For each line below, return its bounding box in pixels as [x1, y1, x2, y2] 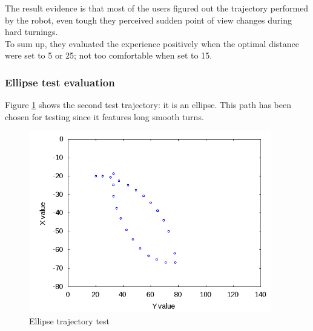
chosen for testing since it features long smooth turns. [5, 110, 204, 123]
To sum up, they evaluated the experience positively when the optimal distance [5, 37, 299, 50]
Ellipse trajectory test [29, 314, 110, 327]
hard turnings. [5, 25, 58, 38]
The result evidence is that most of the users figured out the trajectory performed [5, 2, 309, 14]
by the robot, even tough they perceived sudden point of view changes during [5, 13, 292, 26]
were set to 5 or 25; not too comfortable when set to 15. [5, 49, 213, 62]
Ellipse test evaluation [5, 74, 115, 89]
